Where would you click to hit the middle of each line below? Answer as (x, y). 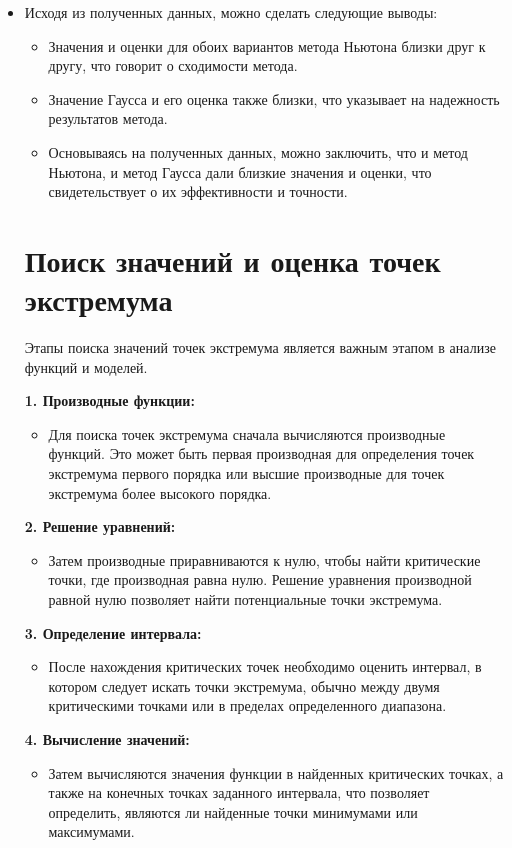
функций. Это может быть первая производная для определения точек (261, 453)
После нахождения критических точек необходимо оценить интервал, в (265, 666)
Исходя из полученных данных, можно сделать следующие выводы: (231, 12)
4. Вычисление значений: (107, 738)
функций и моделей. (86, 366)
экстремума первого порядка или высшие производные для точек (246, 473)
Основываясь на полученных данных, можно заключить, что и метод (258, 151)
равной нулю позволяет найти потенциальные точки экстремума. (245, 599)
